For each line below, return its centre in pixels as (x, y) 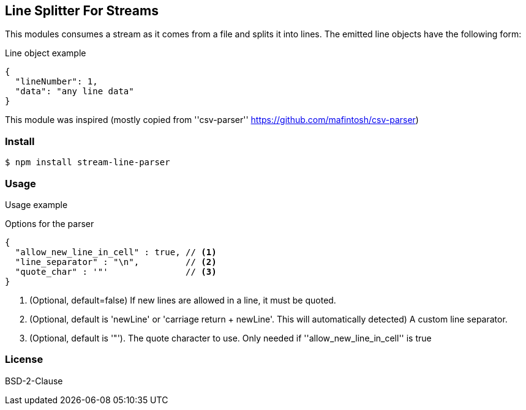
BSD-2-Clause (34, 381)
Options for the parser (50, 223)
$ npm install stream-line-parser (88, 162)
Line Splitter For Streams (82, 11)
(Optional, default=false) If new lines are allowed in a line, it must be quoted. (183, 300)
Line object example (46, 53)
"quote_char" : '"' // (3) (116, 271)
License (24, 360)
